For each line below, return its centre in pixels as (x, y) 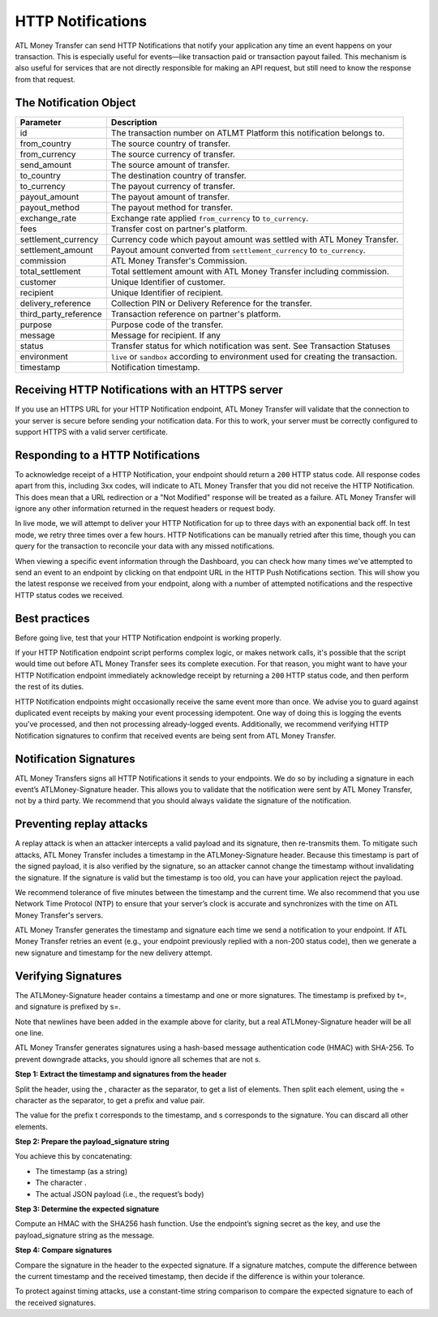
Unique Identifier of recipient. (167, 292)
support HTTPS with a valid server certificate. (91, 432)
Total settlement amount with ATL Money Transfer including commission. (250, 271)
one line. (30, 1033)
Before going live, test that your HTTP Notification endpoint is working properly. (148, 638)
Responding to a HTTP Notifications (107, 455)
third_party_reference (61, 314)
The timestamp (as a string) (82, 1171)
